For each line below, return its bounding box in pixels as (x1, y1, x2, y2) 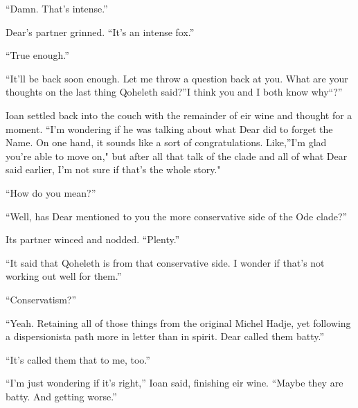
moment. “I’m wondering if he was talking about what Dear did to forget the (6, 121, 333, 136)
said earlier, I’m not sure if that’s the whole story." (6, 162, 221, 177)
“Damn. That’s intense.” (6, 1, 108, 15)
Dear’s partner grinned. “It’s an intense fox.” (6, 24, 195, 39)
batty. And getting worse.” (6, 389, 117, 403)
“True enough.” (6, 48, 69, 62)
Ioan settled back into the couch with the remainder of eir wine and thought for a (6, 107, 352, 122)
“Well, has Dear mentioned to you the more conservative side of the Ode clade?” (6, 209, 348, 223)
